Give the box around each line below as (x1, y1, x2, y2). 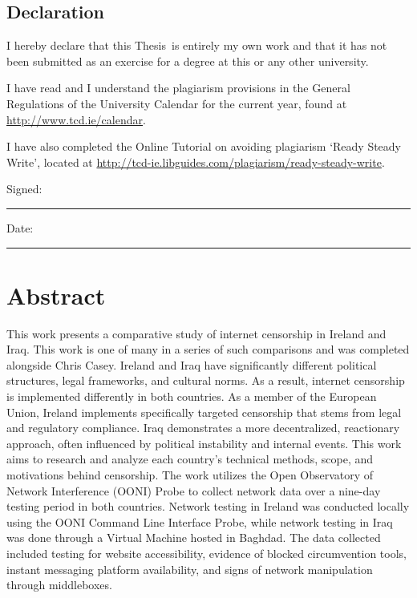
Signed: (6, 180, 43, 197)
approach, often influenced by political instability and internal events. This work (6, 434, 402, 451)
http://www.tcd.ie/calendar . (6, 111, 146, 127)
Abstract (6, 278, 106, 311)
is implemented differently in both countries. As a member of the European (6, 388, 377, 405)
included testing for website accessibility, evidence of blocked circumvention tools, (6, 544, 407, 561)
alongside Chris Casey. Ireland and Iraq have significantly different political (6, 356, 377, 373)
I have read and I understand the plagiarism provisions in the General (6, 79, 350, 96)
